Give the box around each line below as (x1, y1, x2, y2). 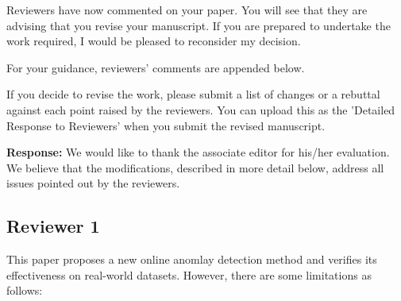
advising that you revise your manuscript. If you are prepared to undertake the (6, 17, 391, 33)
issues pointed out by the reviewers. (6, 175, 180, 191)
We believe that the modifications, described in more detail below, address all (6, 159, 384, 176)
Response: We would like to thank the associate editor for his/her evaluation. (6, 144, 390, 160)
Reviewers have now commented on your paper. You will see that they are (6, 2, 368, 17)
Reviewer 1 (6, 214, 100, 238)
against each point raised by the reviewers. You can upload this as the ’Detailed (6, 101, 395, 118)
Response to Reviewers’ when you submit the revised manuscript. (6, 117, 326, 133)
